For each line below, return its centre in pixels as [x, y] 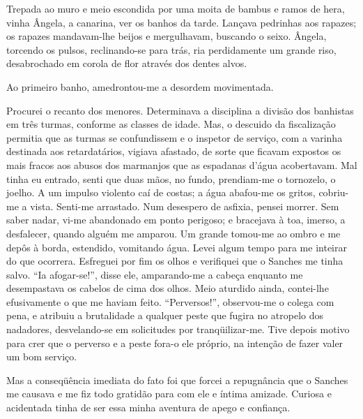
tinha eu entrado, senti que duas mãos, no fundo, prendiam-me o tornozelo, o [171, 178]
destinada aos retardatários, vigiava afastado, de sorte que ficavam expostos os [174, 151]
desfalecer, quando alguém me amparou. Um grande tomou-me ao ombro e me [173, 233]
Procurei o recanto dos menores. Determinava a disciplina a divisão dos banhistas [180, 110]
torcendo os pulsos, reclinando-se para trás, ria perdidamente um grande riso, [171, 49]
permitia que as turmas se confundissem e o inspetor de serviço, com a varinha [175, 137]
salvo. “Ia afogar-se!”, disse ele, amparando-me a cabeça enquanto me [155, 274]
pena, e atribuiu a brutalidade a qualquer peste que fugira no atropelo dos [165, 315]
